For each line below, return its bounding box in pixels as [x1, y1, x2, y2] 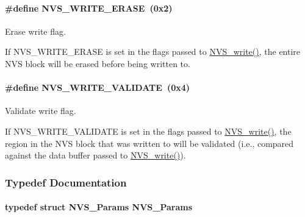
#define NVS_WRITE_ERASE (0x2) [5, 1, 173, 14]
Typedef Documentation [5, 174, 127, 190]
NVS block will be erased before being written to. [5, 57, 190, 69]
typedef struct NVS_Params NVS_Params [5, 201, 193, 213]
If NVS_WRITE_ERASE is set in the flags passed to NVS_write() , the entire [5, 45, 301, 58]
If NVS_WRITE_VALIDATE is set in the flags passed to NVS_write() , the [5, 124, 292, 137]
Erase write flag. [5, 24, 66, 37]
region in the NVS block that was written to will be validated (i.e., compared [5, 137, 294, 149]
